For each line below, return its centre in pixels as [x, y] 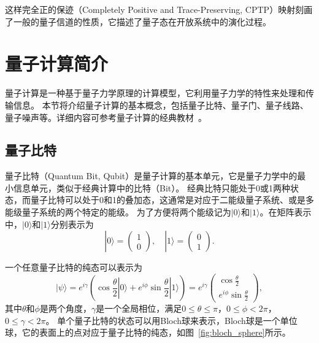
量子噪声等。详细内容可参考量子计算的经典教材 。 [106, 117]
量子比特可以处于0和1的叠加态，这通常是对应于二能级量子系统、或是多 [172, 200]
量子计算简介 [57, 64]
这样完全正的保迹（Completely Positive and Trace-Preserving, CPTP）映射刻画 [159, 9]
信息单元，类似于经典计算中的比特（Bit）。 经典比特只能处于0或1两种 [152, 187]
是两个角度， [65, 308]
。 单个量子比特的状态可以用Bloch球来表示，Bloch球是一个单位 [171, 320]
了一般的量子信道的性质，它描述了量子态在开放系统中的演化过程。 [138, 21]
